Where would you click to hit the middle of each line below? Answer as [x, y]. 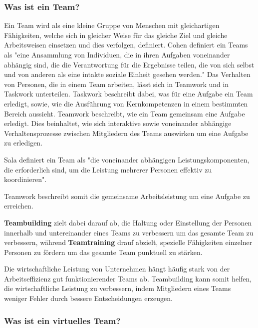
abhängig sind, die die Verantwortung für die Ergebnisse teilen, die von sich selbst [129, 64]
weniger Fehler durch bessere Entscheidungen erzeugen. [88, 298]
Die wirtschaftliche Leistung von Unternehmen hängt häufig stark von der [117, 269]
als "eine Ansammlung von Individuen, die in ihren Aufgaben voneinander [117, 54]
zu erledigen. [23, 143]
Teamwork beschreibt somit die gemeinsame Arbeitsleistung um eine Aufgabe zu [127, 196]
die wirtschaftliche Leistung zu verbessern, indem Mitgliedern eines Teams [118, 288]
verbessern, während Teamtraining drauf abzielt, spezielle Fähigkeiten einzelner [128, 242]
